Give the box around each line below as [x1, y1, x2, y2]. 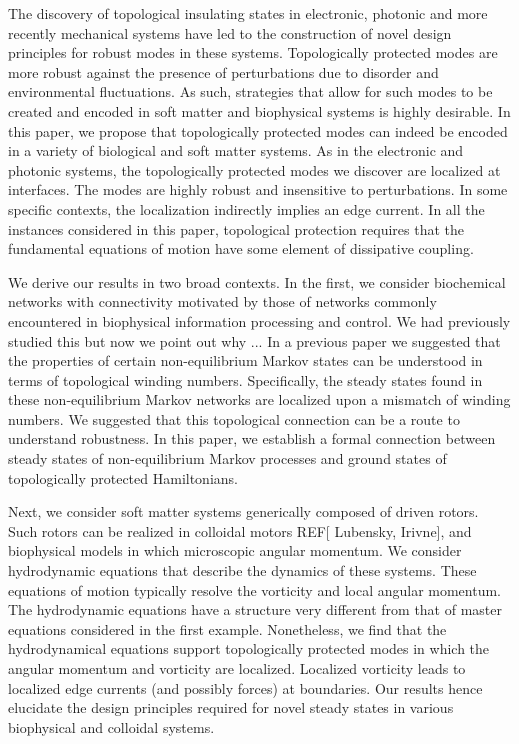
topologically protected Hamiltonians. [8, 467, 238, 488]
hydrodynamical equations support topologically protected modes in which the [8, 638, 490, 659]
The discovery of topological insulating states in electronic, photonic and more [8, 3, 488, 23]
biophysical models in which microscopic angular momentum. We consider [8, 540, 462, 561]
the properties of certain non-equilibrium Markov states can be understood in [8, 350, 483, 371]
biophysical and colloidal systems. [8, 716, 215, 737]
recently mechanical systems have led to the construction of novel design [8, 22, 452, 43]
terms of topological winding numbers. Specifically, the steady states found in [8, 369, 483, 390]
